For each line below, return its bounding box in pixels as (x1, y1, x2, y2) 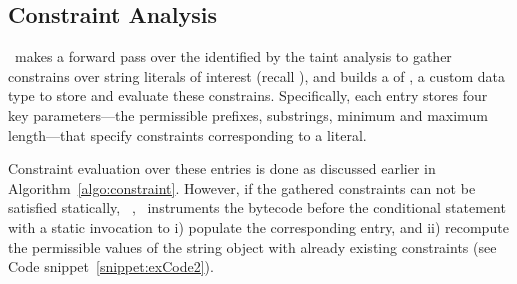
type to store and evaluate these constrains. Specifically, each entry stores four (8, 85, 488, 106)
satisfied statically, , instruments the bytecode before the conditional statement (8, 197, 506, 218)
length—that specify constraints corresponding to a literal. (8, 124, 367, 145)
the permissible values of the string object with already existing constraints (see (8, 236, 497, 257)
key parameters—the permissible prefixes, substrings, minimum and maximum (8, 104, 488, 125)
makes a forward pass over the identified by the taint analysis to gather (14, 46, 452, 67)
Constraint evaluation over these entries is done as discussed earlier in (8, 158, 436, 179)
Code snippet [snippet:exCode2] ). (8, 256, 214, 277)
